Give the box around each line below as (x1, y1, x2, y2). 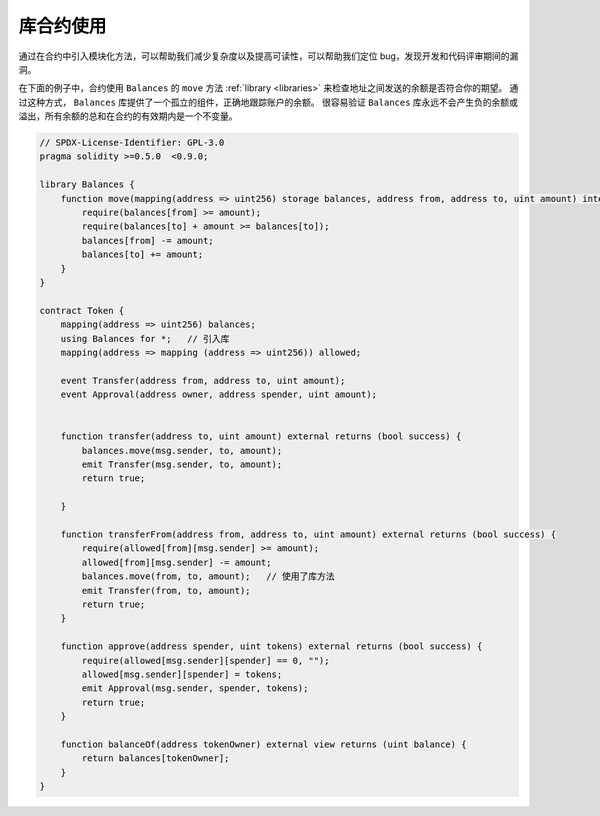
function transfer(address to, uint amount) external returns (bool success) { (60, 431, 462, 442)
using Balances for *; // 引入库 (60, 333, 230, 344)
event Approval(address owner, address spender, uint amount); (60, 389, 378, 400)
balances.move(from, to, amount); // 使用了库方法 (81, 571, 335, 582)
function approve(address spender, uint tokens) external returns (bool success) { (60, 641, 483, 652)
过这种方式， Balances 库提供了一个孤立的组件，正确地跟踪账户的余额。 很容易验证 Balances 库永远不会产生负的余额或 (18, 96, 519, 108)
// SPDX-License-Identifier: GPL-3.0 (39, 137, 225, 149)
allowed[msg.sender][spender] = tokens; (81, 668, 283, 680)
